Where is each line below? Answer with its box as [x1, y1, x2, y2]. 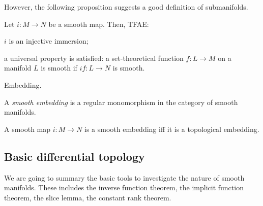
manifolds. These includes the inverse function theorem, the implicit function [4, 182, 244, 193]
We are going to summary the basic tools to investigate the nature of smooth [4, 172, 245, 183]
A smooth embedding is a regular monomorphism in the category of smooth [4, 96, 238, 107]
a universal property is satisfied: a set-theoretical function [4, 52, 184, 63]
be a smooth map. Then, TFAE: [48, 18, 149, 29]
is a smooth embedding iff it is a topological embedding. [84, 123, 259, 134]
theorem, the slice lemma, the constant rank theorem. [4, 192, 171, 202]
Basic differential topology [4, 148, 145, 164]
